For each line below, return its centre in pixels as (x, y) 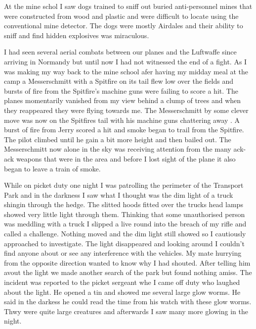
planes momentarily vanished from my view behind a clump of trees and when (123, 100)
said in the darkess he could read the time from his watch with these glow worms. (128, 302)
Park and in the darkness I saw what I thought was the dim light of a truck (119, 194)
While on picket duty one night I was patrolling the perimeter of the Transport (124, 185)
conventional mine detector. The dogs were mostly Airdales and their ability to (124, 26)
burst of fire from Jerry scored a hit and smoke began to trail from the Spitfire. (124, 130)
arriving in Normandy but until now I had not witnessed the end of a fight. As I (126, 61)
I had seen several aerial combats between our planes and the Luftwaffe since (120, 52)
